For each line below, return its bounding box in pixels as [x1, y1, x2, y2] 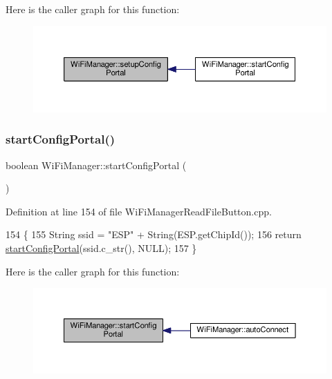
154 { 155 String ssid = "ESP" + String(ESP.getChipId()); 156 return [6, 227, 302, 242]
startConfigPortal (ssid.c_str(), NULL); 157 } [6, 240, 197, 255]
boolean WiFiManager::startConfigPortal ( [6, 157, 187, 172]
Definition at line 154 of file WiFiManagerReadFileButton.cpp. [6, 204, 272, 218]
